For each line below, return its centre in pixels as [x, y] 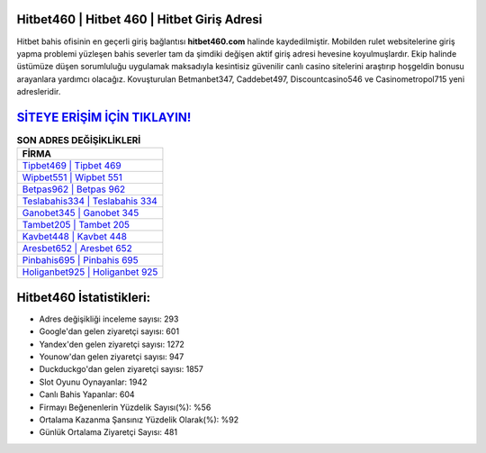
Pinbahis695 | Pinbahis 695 [80, 260]
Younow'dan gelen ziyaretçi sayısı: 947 [112, 357]
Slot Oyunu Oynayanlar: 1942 [93, 382]
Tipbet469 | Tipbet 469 [72, 166]
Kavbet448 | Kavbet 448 [75, 237]
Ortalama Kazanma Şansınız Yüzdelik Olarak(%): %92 [139, 420]
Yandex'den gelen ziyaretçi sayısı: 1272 [112, 344]
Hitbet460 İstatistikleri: [84, 297]
